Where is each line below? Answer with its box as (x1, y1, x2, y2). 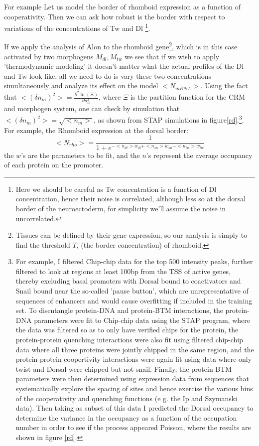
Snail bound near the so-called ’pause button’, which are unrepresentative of (15, 286, 249, 296)
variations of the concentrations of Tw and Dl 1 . (4, 21, 150, 33)
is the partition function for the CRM (130, 92, 246, 102)
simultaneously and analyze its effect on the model (4, 80, 158, 91)
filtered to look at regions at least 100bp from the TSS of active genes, (15, 266, 231, 276)
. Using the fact (200, 80, 248, 91)
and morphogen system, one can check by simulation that (4, 103, 180, 113)
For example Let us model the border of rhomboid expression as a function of (4, 1, 241, 11)
